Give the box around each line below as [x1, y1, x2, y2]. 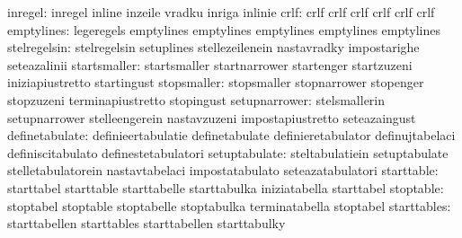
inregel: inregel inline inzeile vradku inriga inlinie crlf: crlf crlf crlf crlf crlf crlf [7, 3, 435, 21]
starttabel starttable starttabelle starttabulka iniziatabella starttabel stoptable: [7, 178, 444, 197]
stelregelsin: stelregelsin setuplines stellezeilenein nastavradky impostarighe [7, 38, 420, 57]
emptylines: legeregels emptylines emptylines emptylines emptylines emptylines [7, 20, 440, 39]
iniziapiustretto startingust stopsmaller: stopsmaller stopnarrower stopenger [7, 73, 424, 92]
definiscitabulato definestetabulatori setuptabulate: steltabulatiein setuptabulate [7, 143, 449, 162]
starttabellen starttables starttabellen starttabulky [7, 214, 286, 233]
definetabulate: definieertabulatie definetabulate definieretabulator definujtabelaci [7, 126, 456, 145]
